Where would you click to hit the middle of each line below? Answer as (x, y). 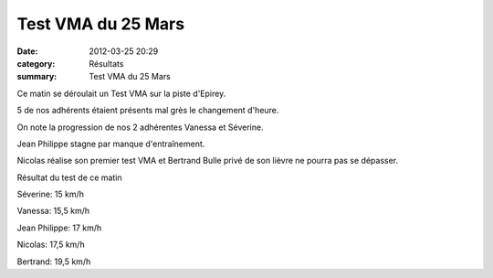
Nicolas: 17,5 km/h (51, 245)
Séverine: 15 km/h (51, 194)
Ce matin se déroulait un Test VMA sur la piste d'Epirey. (121, 93)
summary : (37, 77)
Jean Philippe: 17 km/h (59, 228)
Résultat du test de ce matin (69, 177)
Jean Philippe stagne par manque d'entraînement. (111, 144)
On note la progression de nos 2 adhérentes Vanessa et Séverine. (140, 127)
